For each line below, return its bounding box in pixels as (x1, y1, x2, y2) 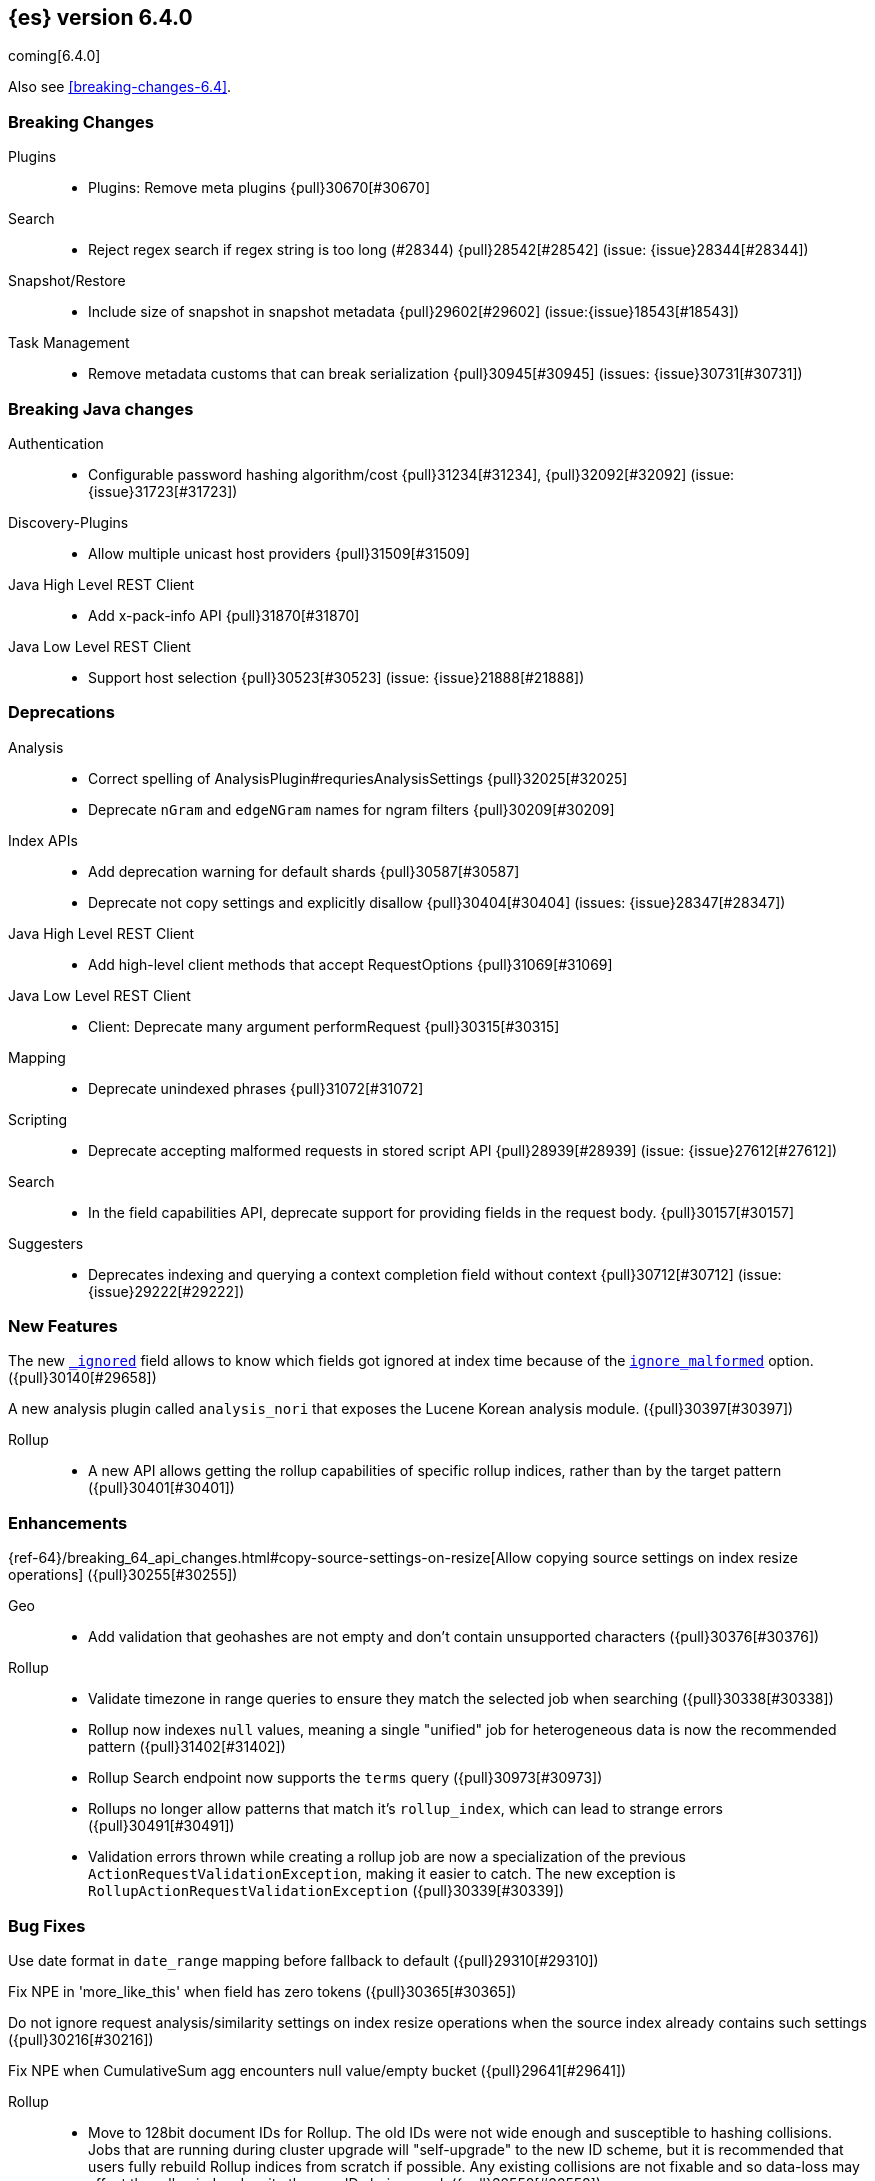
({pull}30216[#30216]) (8, 2030, 154, 2048)
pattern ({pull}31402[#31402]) (88, 1738, 286, 1756)
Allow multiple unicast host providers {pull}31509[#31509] (88, 544, 470, 562)
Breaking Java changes (8, 398, 194, 419)
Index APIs (8, 831, 78, 849)
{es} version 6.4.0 (8, 5, 193, 30)
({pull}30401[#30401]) (88, 1479, 235, 1497)
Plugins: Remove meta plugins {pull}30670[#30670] (88, 179, 430, 197)
